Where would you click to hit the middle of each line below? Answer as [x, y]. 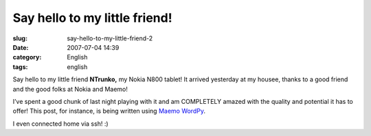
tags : [20, 67]
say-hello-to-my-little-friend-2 [110, 38]
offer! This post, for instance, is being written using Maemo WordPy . [109, 111]
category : [27, 57]
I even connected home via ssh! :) [61, 124]
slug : [20, 38]
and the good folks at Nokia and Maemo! [70, 89]
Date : [21, 47]
